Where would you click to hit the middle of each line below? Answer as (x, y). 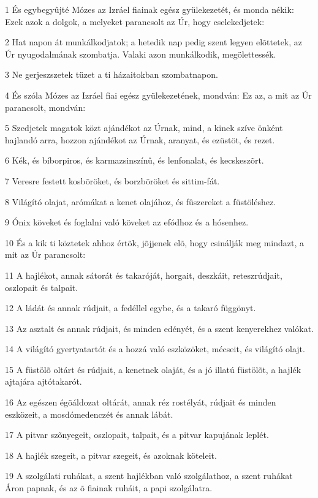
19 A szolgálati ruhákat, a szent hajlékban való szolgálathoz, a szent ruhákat (149, 476)
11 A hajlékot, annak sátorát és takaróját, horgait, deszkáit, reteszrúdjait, (144, 275)
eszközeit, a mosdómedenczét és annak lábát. (89, 414)
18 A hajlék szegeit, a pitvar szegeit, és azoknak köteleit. (111, 455)
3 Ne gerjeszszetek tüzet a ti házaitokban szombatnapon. (112, 74)
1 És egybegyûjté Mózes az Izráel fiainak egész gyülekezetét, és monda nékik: (150, 9)
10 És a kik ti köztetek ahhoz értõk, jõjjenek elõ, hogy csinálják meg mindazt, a (155, 242)
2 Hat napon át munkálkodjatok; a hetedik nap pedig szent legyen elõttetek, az (154, 42)
